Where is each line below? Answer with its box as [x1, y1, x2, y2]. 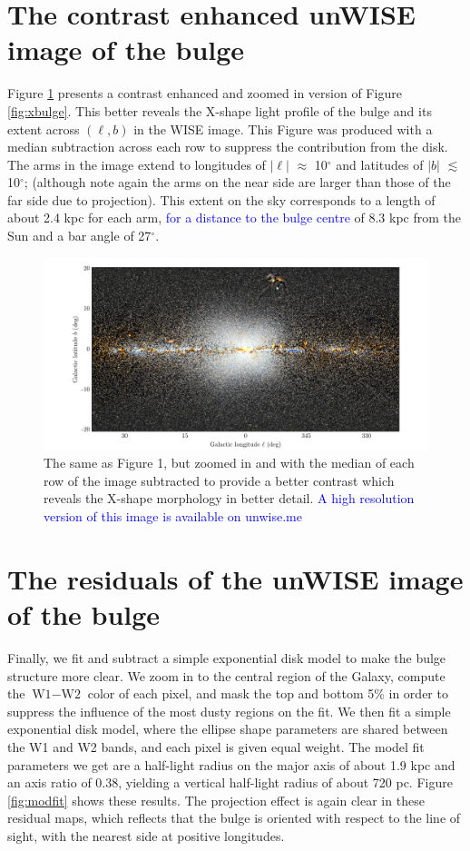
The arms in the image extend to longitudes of [7, 154, 266, 173]
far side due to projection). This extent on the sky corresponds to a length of [7, 190, 436, 209]
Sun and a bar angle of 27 [7, 226, 152, 245]
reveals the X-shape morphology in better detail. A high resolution [44, 489, 415, 508]
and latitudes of [336, 154, 424, 173]
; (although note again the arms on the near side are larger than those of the [24, 173, 451, 192]
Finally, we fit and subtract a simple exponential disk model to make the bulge [7, 648, 446, 667]
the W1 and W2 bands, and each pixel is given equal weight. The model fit [7, 737, 425, 756]
